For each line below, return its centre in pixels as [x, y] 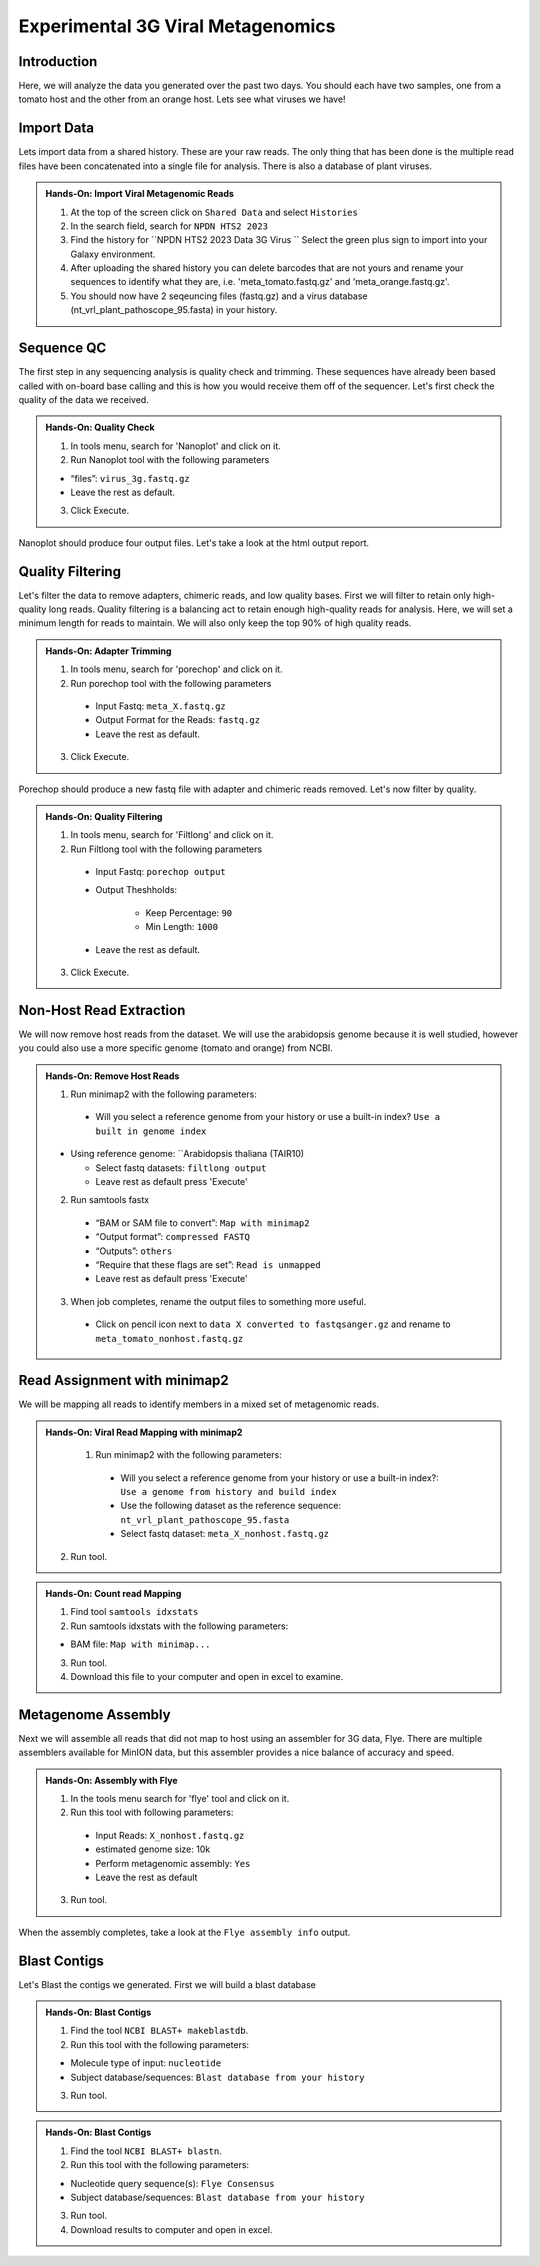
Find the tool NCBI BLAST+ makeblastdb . [159, 2031]
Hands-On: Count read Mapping [113, 1593]
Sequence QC [62, 348]
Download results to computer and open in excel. [171, 2229]
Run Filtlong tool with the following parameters [166, 849]
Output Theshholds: [136, 890]
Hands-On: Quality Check [100, 427]
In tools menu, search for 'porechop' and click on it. [177, 669]
